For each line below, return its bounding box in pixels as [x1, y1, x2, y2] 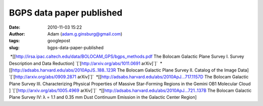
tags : [9, 38, 20, 44]
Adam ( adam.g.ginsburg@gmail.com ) [47, 31, 123, 36]
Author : [9, 31, 25, 36]
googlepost [47, 38, 71, 44]
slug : [9, 44, 19, 51]
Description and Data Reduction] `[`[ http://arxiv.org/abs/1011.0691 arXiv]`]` [9, 60, 158, 66]
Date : [9, 24, 20, 30]
